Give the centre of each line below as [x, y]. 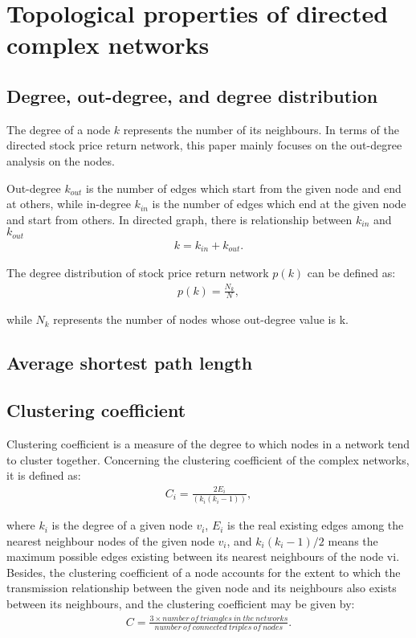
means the [353, 540]
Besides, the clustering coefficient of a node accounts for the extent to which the [204, 572]
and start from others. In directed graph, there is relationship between [179, 219]
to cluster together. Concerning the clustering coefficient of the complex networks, [208, 459]
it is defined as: [44, 475]
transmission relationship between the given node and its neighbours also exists [202, 588]
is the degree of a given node [122, 525]
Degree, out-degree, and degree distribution [192, 95]
